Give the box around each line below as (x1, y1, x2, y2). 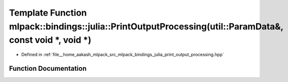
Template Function (9, 7, 87, 18)
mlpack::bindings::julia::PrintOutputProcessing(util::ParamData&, (9, 21, 284, 32)
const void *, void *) (9, 35, 92, 46)
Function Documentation (9, 64, 87, 73)
